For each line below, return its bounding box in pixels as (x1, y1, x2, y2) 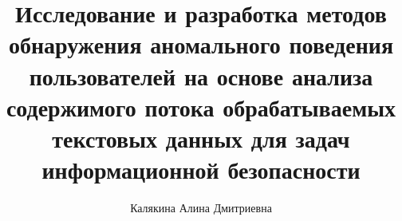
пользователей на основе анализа (29, 59, 373, 92)
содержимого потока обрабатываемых (6, 90, 396, 123)
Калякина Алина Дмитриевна (130, 199, 272, 216)
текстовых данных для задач (52, 121, 350, 154)
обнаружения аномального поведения (8, 28, 394, 61)
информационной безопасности (41, 153, 361, 186)
